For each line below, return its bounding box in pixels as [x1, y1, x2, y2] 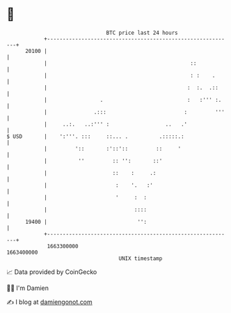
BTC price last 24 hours [106, 29, 178, 36]
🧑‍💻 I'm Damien [6, 284, 49, 292]
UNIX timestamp [118, 254, 163, 262]
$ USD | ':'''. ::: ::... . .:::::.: [6, 132, 185, 140]
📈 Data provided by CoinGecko [6, 268, 97, 276]
